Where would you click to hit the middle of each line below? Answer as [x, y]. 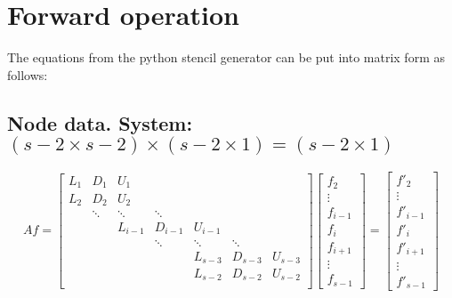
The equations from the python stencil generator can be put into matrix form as [226, 57]
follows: [28, 74]
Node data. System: [100, 122]
